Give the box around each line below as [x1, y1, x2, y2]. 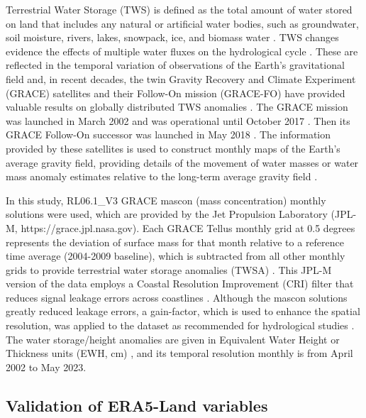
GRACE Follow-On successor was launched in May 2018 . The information [6, 127, 331, 142]
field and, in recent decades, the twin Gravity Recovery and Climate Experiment [6, 71, 356, 86]
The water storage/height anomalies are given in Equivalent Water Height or [6, 331, 340, 346]
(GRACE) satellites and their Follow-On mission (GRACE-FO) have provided [6, 85, 345, 100]
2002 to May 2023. [6, 359, 87, 374]
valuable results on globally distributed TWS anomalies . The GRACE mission [6, 99, 348, 114]
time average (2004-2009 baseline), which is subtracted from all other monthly [6, 248, 345, 263]
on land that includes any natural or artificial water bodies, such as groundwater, [6, 16, 359, 31]
